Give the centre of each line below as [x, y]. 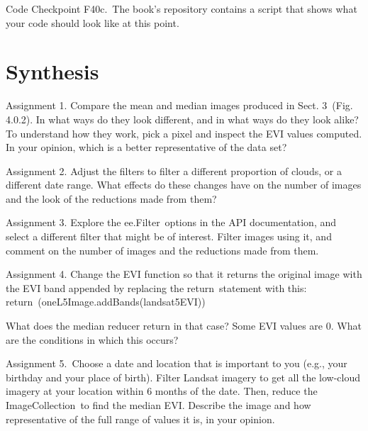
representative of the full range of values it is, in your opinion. [140, 419]
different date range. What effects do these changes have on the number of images [184, 185]
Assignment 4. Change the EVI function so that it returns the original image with [184, 274]
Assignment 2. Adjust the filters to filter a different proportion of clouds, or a [174, 170]
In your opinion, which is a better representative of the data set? [146, 147]
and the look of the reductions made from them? [111, 198]
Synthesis [52, 71]
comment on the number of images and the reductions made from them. [162, 250]
